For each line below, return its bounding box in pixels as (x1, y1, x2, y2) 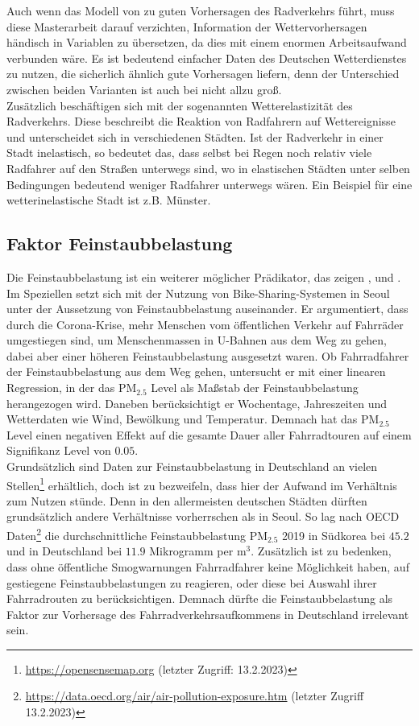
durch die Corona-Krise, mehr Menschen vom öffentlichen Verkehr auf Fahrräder (6, 316, 404, 332)
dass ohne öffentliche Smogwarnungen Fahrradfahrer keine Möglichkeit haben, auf (6, 558, 409, 575)
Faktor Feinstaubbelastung (6, 231, 233, 256)
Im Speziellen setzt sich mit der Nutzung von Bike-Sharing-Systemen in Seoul (6, 284, 390, 301)
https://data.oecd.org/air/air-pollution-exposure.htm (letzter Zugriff (25, 687, 364, 704)
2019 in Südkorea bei (282, 526, 386, 543)
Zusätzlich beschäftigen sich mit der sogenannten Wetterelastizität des (6, 97, 353, 113)
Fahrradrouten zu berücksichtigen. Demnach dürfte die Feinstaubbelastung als (6, 590, 393, 607)
